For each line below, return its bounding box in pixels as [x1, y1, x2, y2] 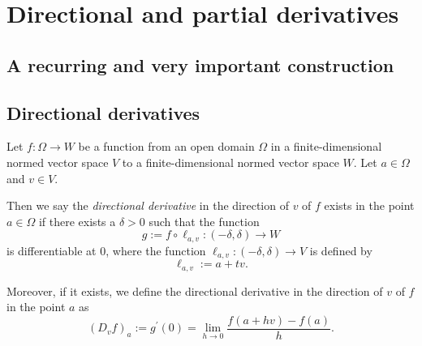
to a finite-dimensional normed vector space [122, 153, 339, 170]
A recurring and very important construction [6, 52, 394, 77]
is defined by [309, 241, 372, 258]
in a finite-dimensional [270, 138, 382, 155]
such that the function [149, 212, 260, 229]
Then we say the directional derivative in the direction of [6, 197, 289, 214]
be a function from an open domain [78, 138, 255, 155]
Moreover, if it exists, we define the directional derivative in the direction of [6, 282, 383, 299]
